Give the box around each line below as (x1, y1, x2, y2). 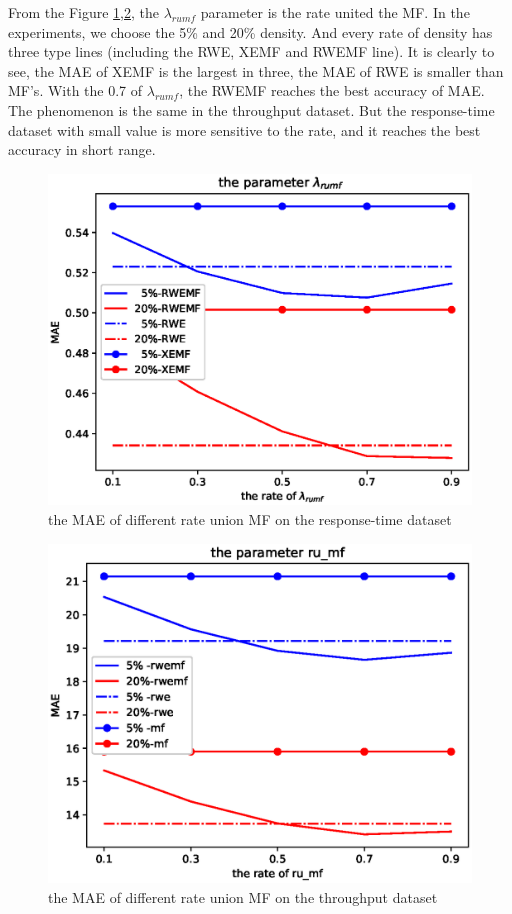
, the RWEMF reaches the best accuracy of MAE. (179, 80, 485, 101)
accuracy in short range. (8, 139, 156, 160)
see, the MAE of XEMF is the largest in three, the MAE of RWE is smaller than (8, 60, 504, 81)
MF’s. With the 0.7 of (8, 80, 143, 101)
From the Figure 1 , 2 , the (8, 2, 159, 22)
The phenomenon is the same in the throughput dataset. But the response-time (8, 99, 495, 120)
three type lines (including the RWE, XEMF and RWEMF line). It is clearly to (8, 41, 495, 62)
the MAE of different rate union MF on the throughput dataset (48, 886, 438, 907)
